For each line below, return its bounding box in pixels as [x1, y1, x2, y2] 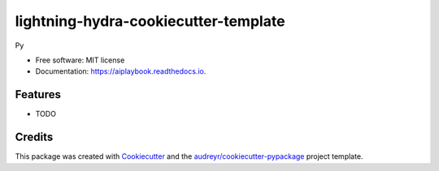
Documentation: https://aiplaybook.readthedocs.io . [35, 66, 206, 76]
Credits [15, 130, 54, 144]
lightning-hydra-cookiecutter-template [15, 12, 285, 30]
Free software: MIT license [35, 55, 125, 65]
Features [15, 88, 61, 101]
